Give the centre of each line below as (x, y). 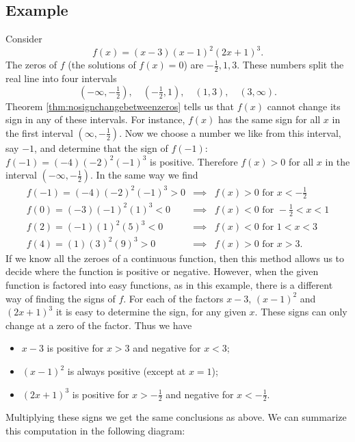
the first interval (39, 132)
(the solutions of (102, 65)
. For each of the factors (173, 298)
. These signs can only (301, 312)
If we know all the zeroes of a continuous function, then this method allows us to (175, 258)
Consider (24, 39)
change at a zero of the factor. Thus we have (99, 325)
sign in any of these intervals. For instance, (95, 119)
